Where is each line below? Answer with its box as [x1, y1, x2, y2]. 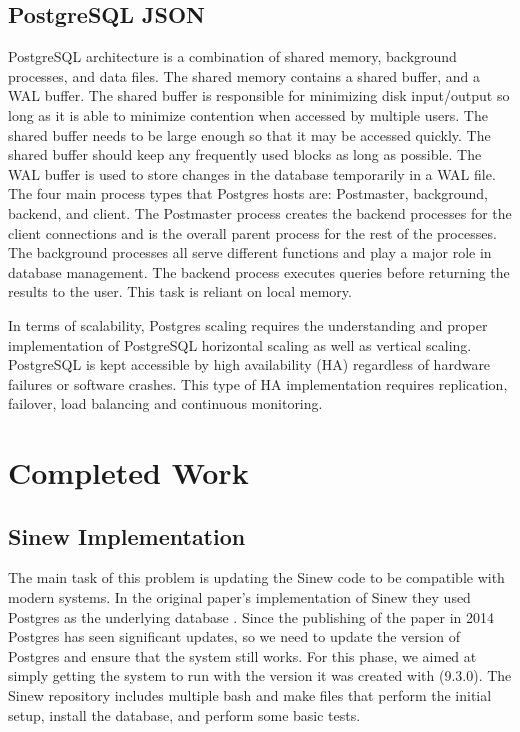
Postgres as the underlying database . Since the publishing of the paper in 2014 [8, 606, 495, 627]
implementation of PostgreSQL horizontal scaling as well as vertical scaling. [8, 334, 472, 355]
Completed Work [8, 452, 249, 493]
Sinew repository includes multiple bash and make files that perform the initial [8, 685, 492, 706]
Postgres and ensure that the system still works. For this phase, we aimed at [8, 645, 477, 666]
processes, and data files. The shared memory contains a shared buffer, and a [8, 65, 481, 86]
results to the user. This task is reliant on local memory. [8, 281, 352, 302]
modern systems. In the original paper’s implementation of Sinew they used [8, 587, 471, 608]
